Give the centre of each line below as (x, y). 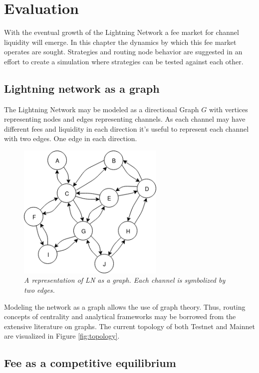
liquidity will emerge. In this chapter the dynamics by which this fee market (120, 42)
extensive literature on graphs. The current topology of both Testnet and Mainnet (129, 326)
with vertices (228, 109)
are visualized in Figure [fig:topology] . (62, 336)
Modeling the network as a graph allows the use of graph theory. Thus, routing (125, 306)
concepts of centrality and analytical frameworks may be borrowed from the (120, 316)
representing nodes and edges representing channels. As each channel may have (125, 119)
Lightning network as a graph (82, 88)
